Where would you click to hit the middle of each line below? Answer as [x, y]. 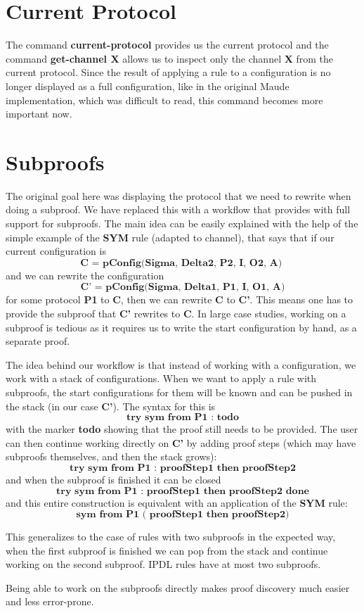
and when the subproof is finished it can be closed [113, 479]
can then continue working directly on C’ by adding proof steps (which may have [181, 442]
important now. [39, 114]
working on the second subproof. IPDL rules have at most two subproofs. [163, 564]
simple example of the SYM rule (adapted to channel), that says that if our [170, 237]
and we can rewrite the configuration [85, 275]
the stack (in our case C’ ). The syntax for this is [111, 406]
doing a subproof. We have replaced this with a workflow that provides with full [178, 209]
